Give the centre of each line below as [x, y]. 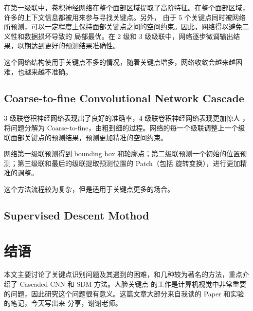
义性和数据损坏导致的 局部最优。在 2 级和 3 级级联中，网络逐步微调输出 [119, 36]
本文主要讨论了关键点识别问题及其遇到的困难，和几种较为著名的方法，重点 [123, 274]
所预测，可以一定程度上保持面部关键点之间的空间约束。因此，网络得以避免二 [126, 27]
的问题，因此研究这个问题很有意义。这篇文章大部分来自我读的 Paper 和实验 [124, 293]
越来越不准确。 [48, 71]
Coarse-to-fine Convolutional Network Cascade [124, 98]
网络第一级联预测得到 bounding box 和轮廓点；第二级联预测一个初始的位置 [122, 154]
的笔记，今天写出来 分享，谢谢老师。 [63, 303]
